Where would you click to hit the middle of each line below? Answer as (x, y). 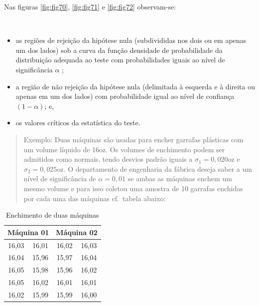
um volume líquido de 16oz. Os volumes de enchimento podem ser (124, 149)
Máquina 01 (28, 232)
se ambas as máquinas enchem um (180, 178)
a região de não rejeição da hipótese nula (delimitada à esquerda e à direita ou (135, 86)
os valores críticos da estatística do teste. (78, 123)
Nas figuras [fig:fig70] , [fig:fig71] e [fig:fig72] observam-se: (90, 6)
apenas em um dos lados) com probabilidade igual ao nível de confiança (125, 96)
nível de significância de (60, 178)
